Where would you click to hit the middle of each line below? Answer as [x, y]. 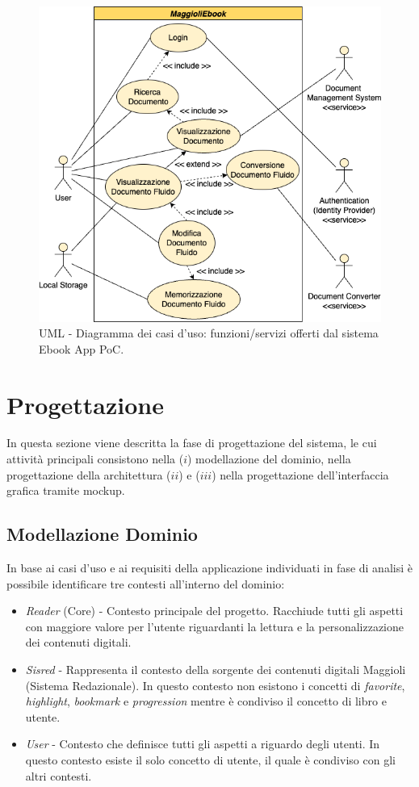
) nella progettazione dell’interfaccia [300, 474]
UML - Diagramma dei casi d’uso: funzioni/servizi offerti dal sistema [209, 333]
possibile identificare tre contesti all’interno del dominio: [146, 583]
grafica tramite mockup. [66, 490]
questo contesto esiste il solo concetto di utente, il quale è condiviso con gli [210, 760]
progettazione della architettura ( [89, 474]
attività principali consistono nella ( [95, 459]
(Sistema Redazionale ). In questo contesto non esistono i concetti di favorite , [215, 685]
